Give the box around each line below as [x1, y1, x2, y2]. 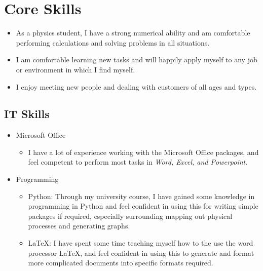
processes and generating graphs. [28, 220, 130, 231]
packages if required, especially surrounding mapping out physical [28, 210, 233, 221]
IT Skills [4, 106, 50, 122]
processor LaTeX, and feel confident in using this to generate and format [28, 247, 254, 258]
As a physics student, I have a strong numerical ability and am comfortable [16, 27, 250, 38]
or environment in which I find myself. [16, 64, 135, 74]
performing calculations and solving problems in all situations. [16, 37, 210, 48]
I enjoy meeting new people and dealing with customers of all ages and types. [16, 81, 257, 92]
